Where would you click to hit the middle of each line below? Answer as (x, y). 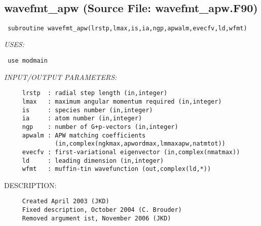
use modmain (28, 61)
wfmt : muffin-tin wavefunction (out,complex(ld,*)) (117, 169)
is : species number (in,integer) (87, 110)
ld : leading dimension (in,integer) (93, 161)
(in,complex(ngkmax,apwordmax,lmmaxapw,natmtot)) (140, 144)
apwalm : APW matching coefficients (84, 135)
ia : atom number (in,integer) (82, 119)
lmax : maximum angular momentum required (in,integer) (122, 101)
